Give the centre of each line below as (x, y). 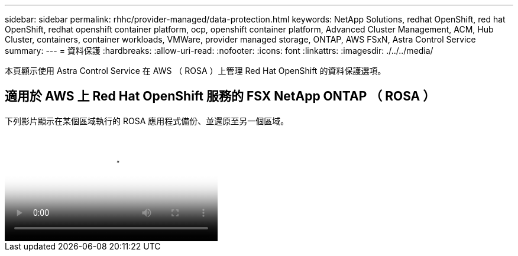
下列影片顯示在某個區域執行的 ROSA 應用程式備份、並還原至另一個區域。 (147, 121)
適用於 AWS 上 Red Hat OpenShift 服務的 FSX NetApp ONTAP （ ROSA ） (220, 96)
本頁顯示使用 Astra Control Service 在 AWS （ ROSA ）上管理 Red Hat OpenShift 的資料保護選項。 (195, 71)
